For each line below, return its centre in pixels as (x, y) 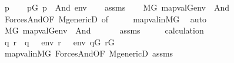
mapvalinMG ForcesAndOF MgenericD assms (89, 53)
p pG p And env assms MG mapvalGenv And (117, 7)
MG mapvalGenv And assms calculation (104, 30)
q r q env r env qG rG (59, 42)
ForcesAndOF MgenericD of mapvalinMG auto (106, 19)
